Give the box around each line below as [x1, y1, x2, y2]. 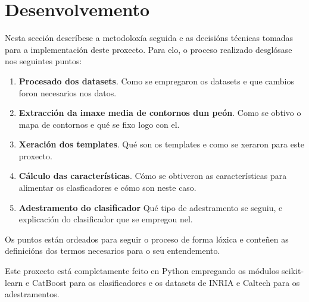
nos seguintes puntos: [5, 55, 82, 67]
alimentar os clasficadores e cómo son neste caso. [18, 181, 196, 194]
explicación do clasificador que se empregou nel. [18, 213, 193, 225]
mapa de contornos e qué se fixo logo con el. [18, 118, 180, 130]
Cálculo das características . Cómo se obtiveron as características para [18, 169, 287, 182]
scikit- [282, 265, 304, 277]
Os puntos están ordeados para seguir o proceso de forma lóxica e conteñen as [5, 232, 289, 245]
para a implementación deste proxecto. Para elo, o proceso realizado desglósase [5, 43, 292, 55]
